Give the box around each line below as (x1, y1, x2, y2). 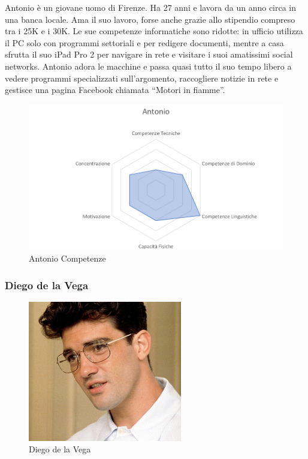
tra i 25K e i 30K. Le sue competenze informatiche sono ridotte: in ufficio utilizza (5, 25, 303, 37)
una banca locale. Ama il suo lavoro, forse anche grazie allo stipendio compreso (5, 13, 295, 25)
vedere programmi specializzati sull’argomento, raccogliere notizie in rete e (5, 71, 279, 84)
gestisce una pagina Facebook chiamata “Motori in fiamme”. (5, 83, 225, 96)
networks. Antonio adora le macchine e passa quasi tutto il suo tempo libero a (5, 59, 292, 72)
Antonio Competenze (29, 252, 106, 265)
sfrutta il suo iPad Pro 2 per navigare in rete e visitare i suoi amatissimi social (5, 48, 293, 61)
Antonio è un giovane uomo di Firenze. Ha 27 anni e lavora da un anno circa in (5, 1, 297, 13)
